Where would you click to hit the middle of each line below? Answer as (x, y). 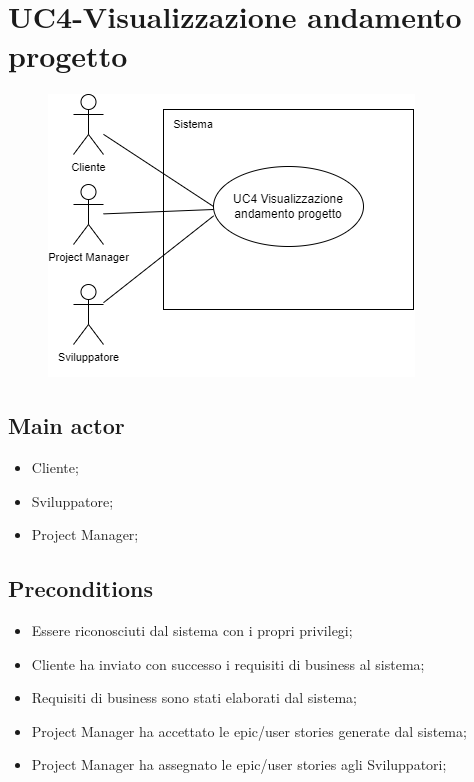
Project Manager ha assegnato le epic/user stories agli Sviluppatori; (239, 764)
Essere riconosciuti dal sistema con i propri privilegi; (192, 630)
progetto (68, 55)
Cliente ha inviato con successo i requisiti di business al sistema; (228, 663)
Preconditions (80, 588)
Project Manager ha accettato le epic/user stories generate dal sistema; (249, 730)
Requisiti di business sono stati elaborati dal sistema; (194, 697)
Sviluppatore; (72, 500)
